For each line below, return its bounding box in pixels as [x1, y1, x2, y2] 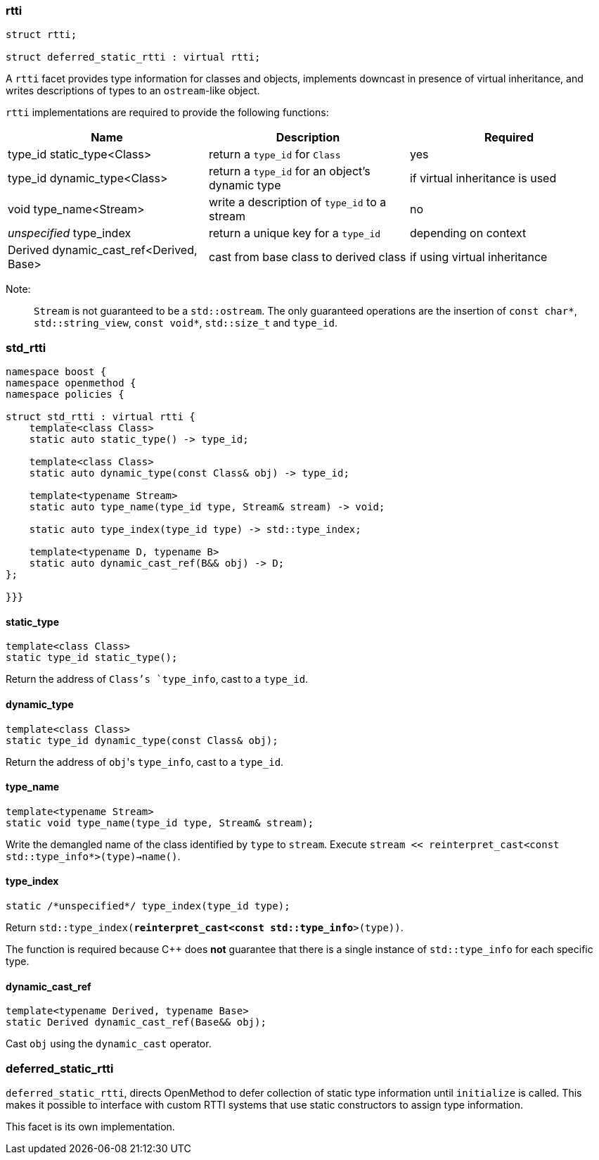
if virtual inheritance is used [409, 171, 557, 186]
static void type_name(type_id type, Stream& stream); [6, 817, 314, 828]
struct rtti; [6, 29, 77, 41]
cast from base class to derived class [208, 250, 406, 265]
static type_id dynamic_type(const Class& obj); [6, 734, 278, 746]
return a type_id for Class [208, 147, 341, 162]
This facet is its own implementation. [6, 1120, 175, 1133]
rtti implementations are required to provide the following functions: [6, 106, 329, 119]
